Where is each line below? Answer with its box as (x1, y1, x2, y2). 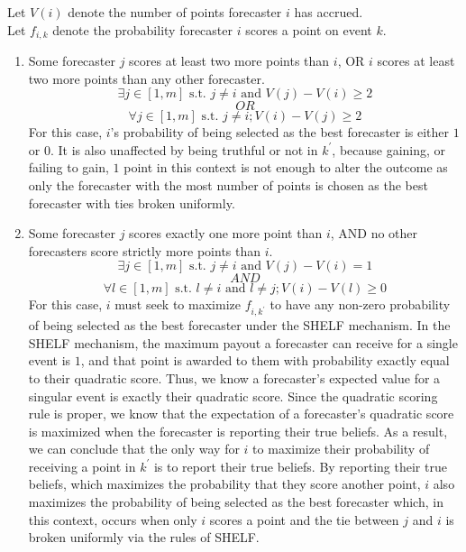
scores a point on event (245, 20, 372, 39)
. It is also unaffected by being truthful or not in (50, 140, 318, 159)
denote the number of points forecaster (68, 3, 282, 21)
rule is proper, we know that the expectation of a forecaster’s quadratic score (28, 404, 454, 423)
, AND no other (330, 224, 418, 243)
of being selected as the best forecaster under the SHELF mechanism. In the (28, 316, 451, 335)
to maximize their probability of (252, 439, 430, 458)
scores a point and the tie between (209, 510, 399, 529)
